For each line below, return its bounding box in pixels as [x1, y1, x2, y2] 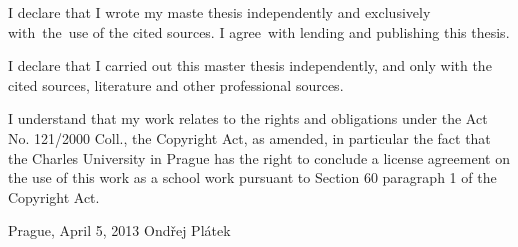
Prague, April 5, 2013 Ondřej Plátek [8, 220, 231, 241]
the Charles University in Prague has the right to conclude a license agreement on [8, 147, 510, 168]
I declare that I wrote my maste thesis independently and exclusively [8, 2, 431, 22]
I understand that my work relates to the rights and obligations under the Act [8, 108, 488, 129]
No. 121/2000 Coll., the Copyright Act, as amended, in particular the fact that [8, 127, 491, 148]
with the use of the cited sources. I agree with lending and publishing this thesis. [8, 21, 510, 42]
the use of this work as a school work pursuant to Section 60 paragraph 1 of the [8, 167, 497, 188]
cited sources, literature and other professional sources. [8, 74, 344, 95]
